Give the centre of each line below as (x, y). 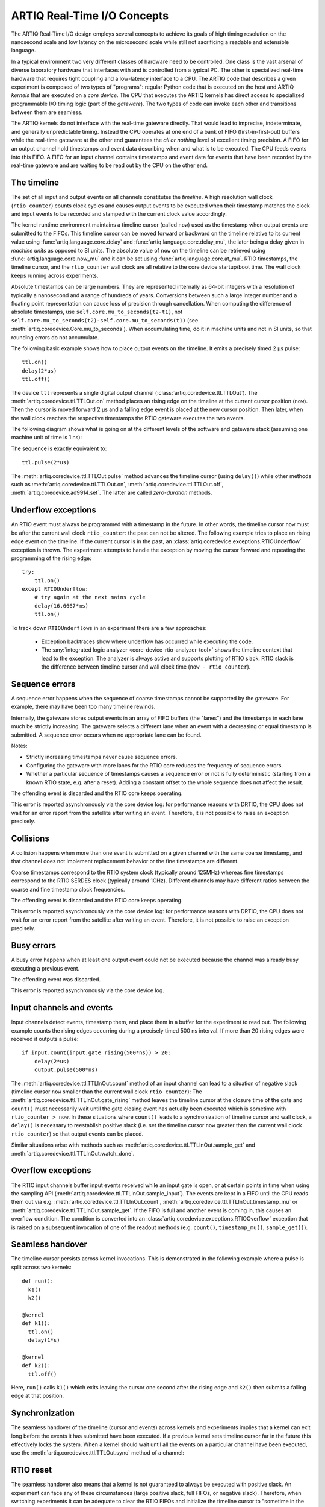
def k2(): (36, 1366)
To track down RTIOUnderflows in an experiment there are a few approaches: (109, 628)
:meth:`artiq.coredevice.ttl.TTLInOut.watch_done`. (73, 1153)
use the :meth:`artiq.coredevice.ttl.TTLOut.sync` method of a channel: (98, 1453)
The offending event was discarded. (56, 979)
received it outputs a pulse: (45, 1039)
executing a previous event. (45, 968)
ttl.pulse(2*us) (46, 462)
